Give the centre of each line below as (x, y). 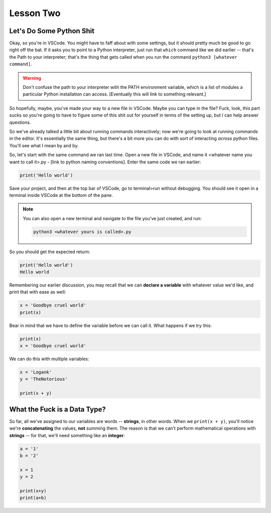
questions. (20, 122)
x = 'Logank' (36, 372)
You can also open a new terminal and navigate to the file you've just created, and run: (112, 218)
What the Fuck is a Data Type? (57, 409)
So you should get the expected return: (50, 252)
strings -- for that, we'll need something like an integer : (67, 435)
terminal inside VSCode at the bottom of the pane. (61, 195)
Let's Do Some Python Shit (52, 31)
